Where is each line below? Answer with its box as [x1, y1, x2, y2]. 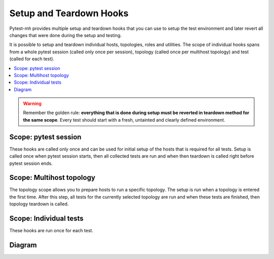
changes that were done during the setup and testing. [9, 32, 122, 38]
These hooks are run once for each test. [9, 228, 93, 234]
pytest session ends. [9, 160, 53, 166]
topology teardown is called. [9, 201, 69, 207]
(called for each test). [9, 56, 54, 62]
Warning [23, 100, 42, 106]
